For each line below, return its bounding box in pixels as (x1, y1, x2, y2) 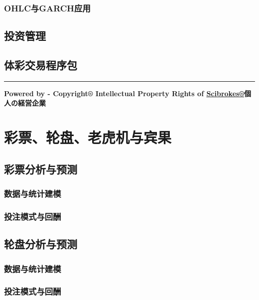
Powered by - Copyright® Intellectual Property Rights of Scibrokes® (4, 88, 244, 98)
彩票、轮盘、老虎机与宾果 (4, 127, 172, 148)
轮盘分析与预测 (4, 236, 77, 252)
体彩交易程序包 (4, 57, 77, 73)
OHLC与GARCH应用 (4, 1, 91, 14)
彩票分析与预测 (4, 161, 77, 176)
